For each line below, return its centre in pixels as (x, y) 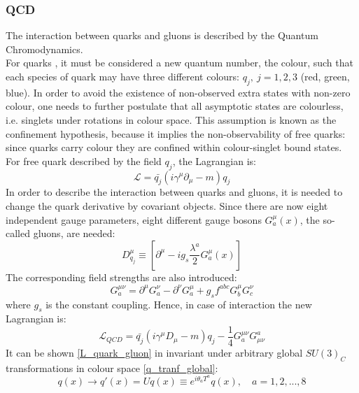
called (18, 233)
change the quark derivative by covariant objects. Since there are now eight (167, 205)
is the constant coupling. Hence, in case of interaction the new (179, 304)
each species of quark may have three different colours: (123, 76)
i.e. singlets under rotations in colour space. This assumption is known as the (171, 119)
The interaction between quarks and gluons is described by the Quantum (162, 35)
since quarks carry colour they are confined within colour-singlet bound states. (174, 147)
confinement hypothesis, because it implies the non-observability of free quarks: (176, 133)
